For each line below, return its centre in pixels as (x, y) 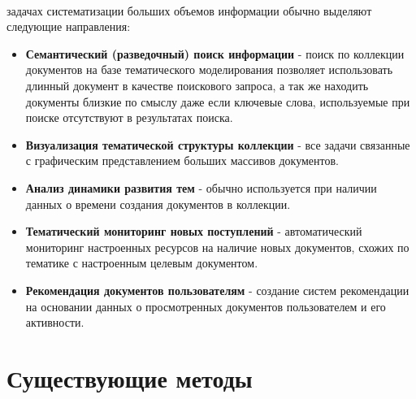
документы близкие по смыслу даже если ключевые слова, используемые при (218, 101)
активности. (55, 322)
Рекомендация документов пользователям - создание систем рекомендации (217, 290)
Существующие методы (130, 377)
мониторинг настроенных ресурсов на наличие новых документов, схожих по (217, 247)
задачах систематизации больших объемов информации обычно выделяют (189, 10)
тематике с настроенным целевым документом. (142, 263)
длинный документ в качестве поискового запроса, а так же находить (197, 85)
